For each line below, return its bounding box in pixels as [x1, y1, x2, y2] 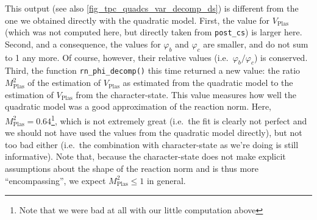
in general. [146, 174, 186, 186]
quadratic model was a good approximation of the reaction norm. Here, [5, 100, 272, 113]
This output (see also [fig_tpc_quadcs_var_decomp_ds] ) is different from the [5, 2, 299, 14]
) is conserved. [254, 51, 308, 63]
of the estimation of [27, 76, 101, 89]
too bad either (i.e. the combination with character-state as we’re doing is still [5, 138, 299, 151]
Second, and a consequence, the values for [5, 37, 161, 50]
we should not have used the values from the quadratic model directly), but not [5, 126, 302, 139]
